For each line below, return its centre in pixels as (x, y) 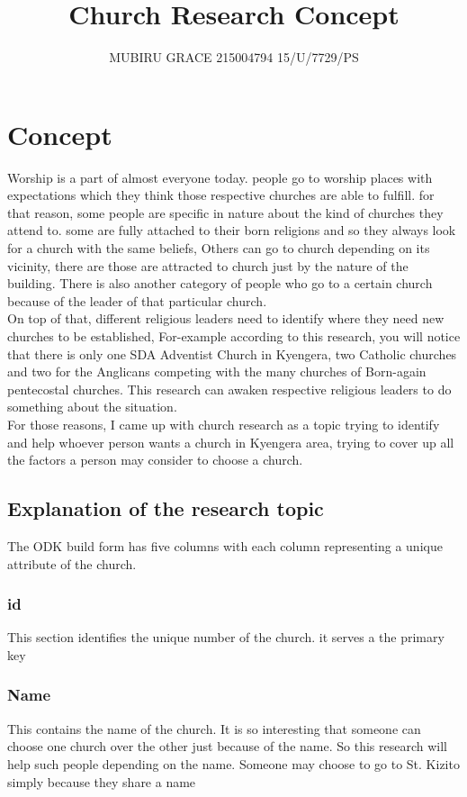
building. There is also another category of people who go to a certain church (220, 283)
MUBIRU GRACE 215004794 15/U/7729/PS (234, 57)
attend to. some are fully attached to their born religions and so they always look (232, 230)
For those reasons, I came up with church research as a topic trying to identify (224, 424)
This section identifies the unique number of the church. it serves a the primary (226, 637)
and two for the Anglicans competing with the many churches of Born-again (217, 371)
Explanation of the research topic (166, 508)
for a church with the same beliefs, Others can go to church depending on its (219, 248)
